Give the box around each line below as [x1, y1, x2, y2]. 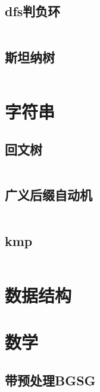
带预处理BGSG [5, 370, 96, 389]
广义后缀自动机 [5, 186, 92, 204]
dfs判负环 [5, 2, 61, 20]
